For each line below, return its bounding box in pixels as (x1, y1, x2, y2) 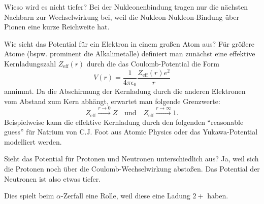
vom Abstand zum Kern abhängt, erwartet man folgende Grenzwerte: (4, 95, 220, 106)
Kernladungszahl (4, 58, 56, 69)
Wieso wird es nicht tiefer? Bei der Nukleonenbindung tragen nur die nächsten (4, 2, 248, 12)
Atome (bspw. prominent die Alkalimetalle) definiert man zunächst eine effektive (4, 48, 255, 59)
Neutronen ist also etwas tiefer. (4, 173, 101, 184)
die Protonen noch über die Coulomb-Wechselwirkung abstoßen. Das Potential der (4, 163, 260, 174)
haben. (207, 190, 228, 201)
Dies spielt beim (4, 190, 54, 201)
